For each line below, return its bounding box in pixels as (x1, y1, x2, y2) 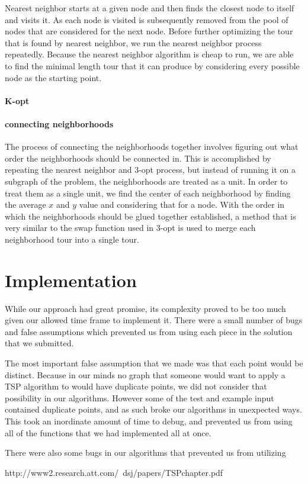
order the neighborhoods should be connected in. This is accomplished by (5, 152, 271, 164)
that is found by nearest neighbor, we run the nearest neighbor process (5, 36, 262, 49)
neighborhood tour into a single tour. (5, 233, 139, 245)
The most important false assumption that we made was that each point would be (5, 356, 303, 369)
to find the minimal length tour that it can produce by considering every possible (5, 59, 300, 72)
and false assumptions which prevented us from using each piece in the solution (5, 325, 293, 337)
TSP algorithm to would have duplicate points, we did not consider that (5, 380, 267, 392)
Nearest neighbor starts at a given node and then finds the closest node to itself (5, 2, 294, 14)
